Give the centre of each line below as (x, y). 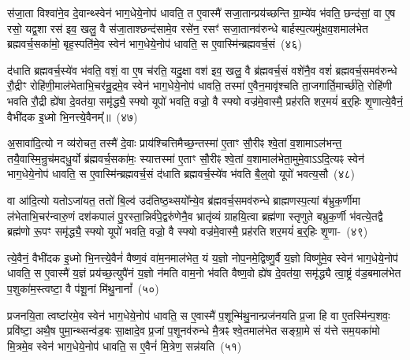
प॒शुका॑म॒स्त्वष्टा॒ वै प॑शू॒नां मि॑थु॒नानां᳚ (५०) (83, 288)
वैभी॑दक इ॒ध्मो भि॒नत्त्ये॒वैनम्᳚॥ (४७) (73, 116)
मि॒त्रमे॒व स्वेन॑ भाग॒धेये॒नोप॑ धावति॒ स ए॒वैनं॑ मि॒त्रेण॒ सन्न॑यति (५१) (125, 345)
